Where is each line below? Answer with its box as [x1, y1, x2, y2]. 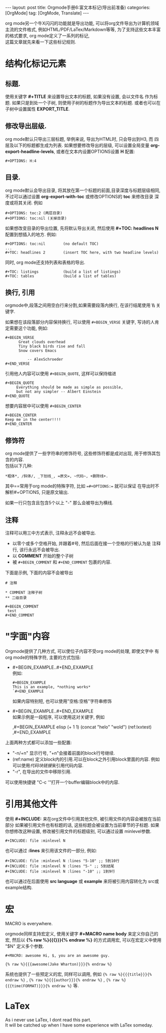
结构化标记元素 [5, 58, 67, 70]
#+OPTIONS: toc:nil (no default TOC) [5, 241, 99, 246]
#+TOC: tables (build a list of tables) [5, 273, 117, 279]
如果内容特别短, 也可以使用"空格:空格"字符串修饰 [12, 698, 112, 704]
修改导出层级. [5, 122, 47, 130]
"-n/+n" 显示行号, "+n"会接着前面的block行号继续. [12, 750, 115, 756]
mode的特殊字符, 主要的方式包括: [13, 654, 81, 660]
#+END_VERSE [5, 361, 30, 366]
